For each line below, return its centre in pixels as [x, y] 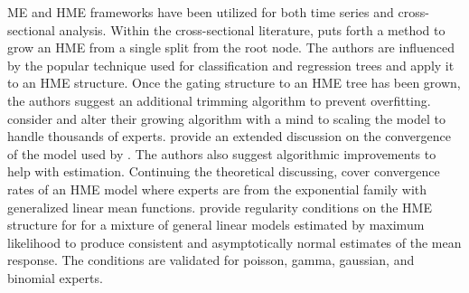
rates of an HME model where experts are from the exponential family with [217, 189]
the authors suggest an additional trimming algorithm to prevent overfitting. [219, 100]
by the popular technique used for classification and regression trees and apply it [231, 65]
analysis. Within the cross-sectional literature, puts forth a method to [252, 29]
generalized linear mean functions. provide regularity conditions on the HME [220, 207]
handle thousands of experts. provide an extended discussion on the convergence [229, 136]
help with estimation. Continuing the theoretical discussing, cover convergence [224, 171]
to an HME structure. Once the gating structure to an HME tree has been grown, [234, 83]
